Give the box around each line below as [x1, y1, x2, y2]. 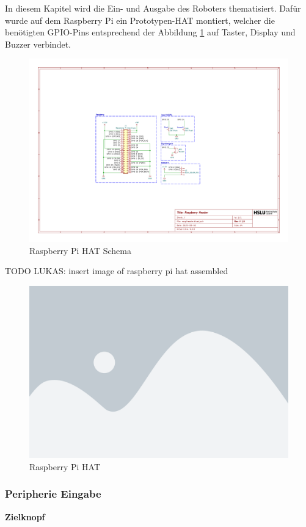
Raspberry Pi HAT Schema [29, 244, 131, 256]
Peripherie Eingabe [5, 486, 101, 501]
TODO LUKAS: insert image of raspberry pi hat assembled [5, 264, 228, 277]
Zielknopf [5, 510, 45, 523]
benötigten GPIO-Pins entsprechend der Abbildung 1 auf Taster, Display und [5, 26, 296, 38]
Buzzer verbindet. [5, 37, 71, 50]
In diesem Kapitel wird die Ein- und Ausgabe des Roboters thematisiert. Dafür [5, 2, 301, 14]
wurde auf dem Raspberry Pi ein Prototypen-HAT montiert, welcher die [5, 13, 275, 26]
